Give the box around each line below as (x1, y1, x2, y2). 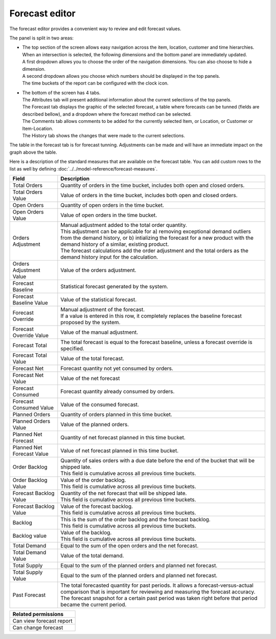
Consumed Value (12, 404, 54, 411)
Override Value (12, 332, 49, 339)
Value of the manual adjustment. (60, 328, 139, 335)
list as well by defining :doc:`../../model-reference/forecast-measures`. (9, 165, 158, 172)
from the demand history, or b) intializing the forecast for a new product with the (60, 234, 254, 241)
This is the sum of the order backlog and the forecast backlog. (60, 516, 211, 523)
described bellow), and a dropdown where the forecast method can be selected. (22, 111, 192, 117)
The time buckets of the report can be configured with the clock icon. (22, 80, 169, 87)
